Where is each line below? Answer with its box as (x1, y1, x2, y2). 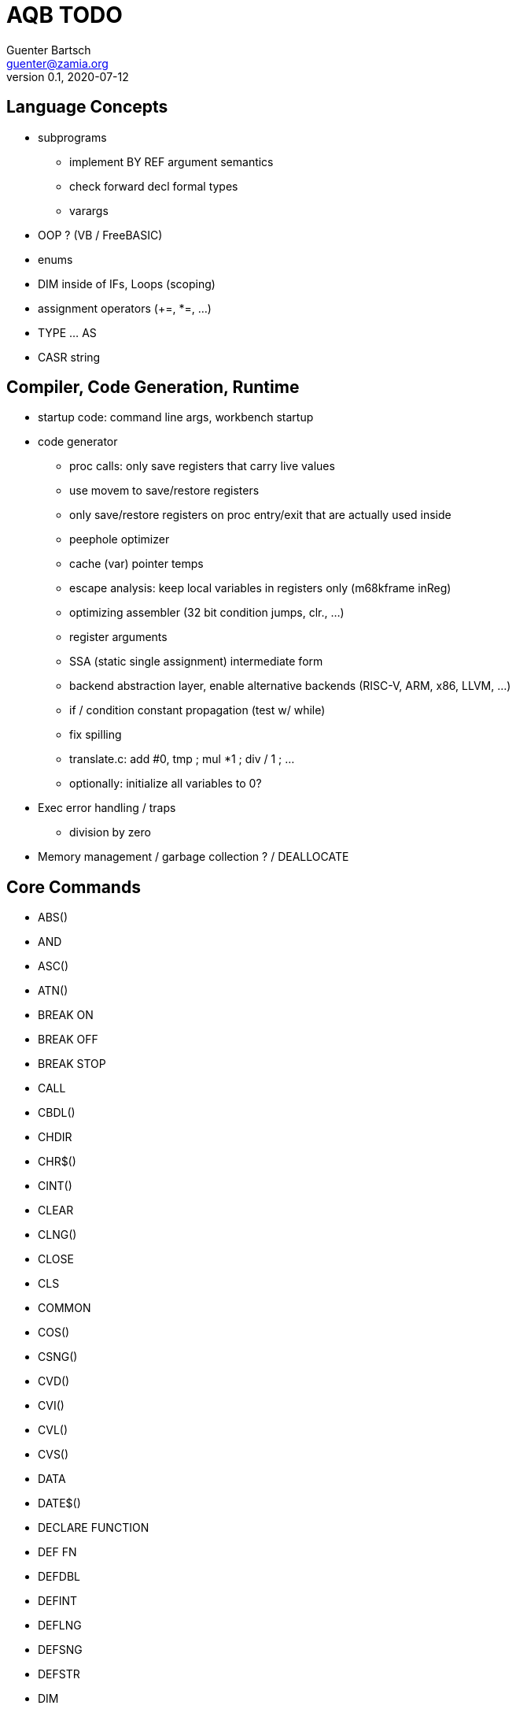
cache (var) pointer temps (69, 557, 204, 571)
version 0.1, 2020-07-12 (6, 69, 129, 83)
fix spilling (69, 728, 122, 742)
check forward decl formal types (69, 179, 238, 193)
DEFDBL (38, 1570, 80, 1584)
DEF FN (38, 1545, 77, 1559)
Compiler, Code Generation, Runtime (6, 377, 300, 398)
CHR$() (38, 1155, 76, 1169)
